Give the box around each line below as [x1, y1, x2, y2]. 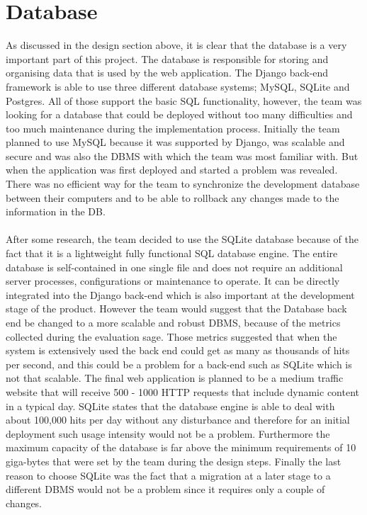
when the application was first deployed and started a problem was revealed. [6, 162, 338, 177]
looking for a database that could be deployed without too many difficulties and [6, 107, 353, 122]
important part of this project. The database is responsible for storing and [6, 51, 329, 66]
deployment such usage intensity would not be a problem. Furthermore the [6, 426, 330, 441]
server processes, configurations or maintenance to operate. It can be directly [6, 273, 340, 288]
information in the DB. [6, 204, 106, 219]
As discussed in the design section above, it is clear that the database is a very [6, 38, 347, 52]
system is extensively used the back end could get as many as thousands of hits [6, 343, 350, 358]
